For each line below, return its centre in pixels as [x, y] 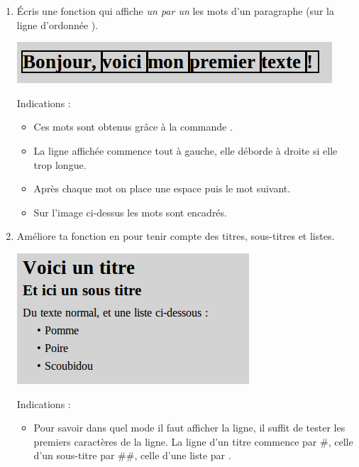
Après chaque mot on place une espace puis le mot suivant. [162, 188]
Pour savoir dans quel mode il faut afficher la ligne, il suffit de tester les [189, 428]
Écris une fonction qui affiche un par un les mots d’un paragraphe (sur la [175, 11]
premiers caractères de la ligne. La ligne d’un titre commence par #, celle [193, 441]
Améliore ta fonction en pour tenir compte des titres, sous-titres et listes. [176, 236]
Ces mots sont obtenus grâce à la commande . [133, 127]
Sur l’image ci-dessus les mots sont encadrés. [130, 212]
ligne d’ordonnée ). [57, 24]
